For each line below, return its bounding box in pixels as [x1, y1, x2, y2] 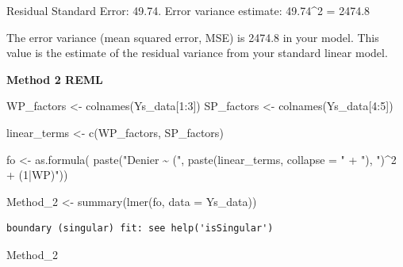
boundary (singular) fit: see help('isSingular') [6, 223, 274, 235]
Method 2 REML [6, 71, 103, 87]
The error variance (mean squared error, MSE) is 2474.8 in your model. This [6, 29, 379, 45]
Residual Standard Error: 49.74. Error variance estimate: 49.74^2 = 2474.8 [6, 2, 370, 18]
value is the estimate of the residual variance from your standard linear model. [6, 44, 388, 61]
